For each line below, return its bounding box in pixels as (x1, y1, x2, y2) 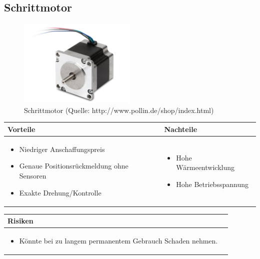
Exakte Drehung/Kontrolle (19, 187, 101, 197)
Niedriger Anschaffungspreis (19, 143, 105, 154)
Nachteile (164, 123, 197, 134)
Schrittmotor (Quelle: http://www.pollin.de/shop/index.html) (24, 104, 214, 115)
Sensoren (19, 170, 46, 180)
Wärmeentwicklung (176, 162, 234, 172)
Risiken (7, 215, 33, 226)
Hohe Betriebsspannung (176, 178, 248, 189)
